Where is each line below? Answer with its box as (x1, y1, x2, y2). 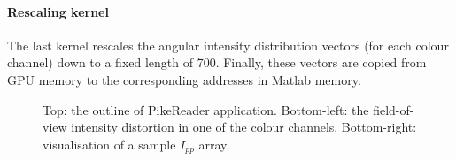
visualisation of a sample (43, 134, 176, 153)
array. (198, 134, 230, 153)
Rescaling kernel (7, 2, 109, 20)
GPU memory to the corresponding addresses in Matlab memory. (7, 70, 361, 88)
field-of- (373, 100, 414, 119)
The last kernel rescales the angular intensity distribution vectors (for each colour (7, 35, 449, 54)
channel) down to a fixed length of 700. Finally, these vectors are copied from (7, 53, 427, 72)
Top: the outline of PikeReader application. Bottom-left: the (43, 100, 369, 119)
